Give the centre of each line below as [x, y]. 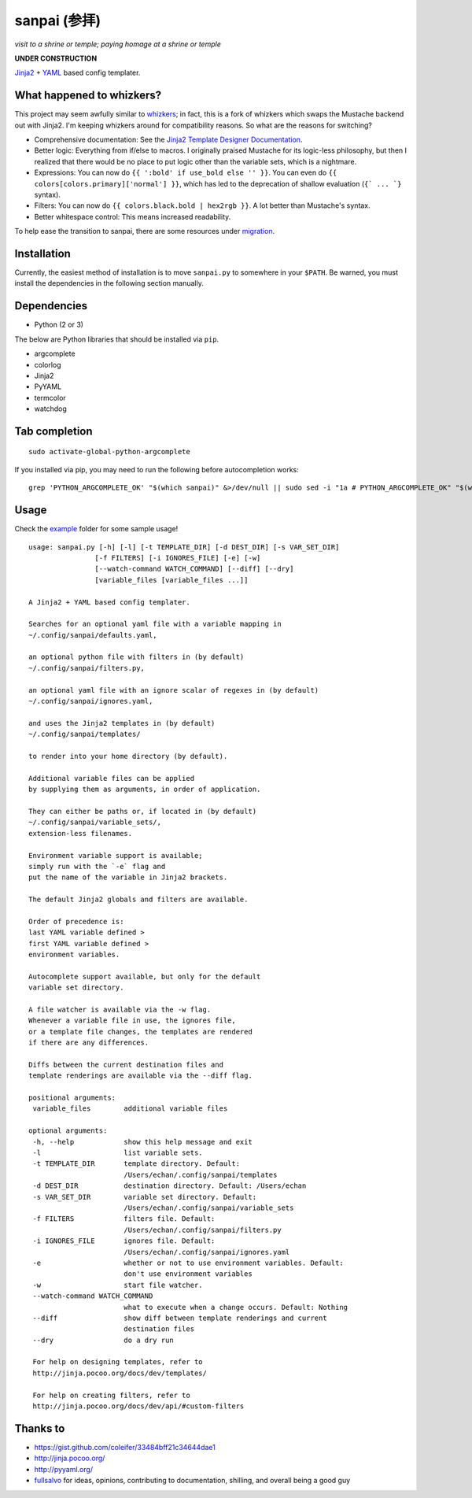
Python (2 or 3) [59, 325]
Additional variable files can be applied [112, 778]
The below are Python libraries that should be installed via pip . [117, 339]
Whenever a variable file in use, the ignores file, [132, 1021]
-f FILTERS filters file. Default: [124, 1219]
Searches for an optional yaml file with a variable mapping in [155, 624]
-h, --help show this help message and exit [143, 1142]
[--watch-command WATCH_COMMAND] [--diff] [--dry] [194, 569]
